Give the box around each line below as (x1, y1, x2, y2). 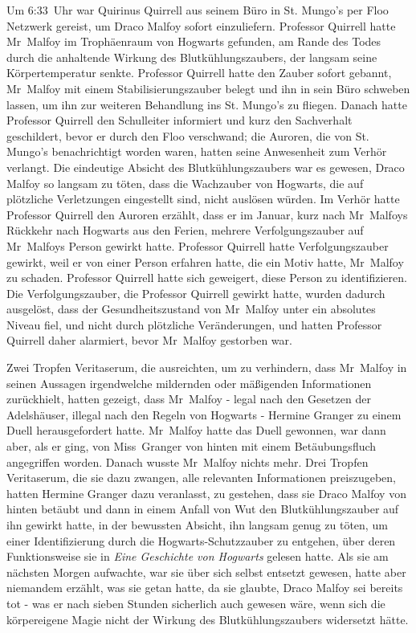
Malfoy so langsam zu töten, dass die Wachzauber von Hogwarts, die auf (6, 174, 364, 191)
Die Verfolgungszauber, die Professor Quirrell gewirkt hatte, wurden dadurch (6, 284, 385, 301)
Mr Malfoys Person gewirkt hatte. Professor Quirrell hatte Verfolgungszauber (6, 237, 389, 254)
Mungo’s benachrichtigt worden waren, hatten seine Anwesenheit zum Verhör (6, 143, 387, 160)
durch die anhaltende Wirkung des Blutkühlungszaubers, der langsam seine (6, 48, 377, 65)
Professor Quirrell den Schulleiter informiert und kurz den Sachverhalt (6, 112, 353, 129)
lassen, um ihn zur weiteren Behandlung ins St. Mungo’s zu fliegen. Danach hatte (6, 96, 407, 112)
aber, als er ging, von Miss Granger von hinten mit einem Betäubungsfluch (6, 438, 377, 455)
